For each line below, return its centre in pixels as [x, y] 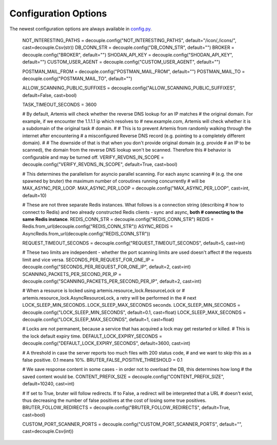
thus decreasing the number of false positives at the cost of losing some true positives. [114, 400]
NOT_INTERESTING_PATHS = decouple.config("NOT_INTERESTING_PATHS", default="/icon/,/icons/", [129, 40]
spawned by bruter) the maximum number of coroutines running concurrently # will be [114, 181]
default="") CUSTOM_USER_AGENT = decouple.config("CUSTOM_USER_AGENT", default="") [121, 62]
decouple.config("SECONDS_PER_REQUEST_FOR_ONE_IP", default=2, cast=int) [106, 267]
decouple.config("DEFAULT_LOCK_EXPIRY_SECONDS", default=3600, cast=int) [106, 343]
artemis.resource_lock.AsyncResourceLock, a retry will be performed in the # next [110, 298]
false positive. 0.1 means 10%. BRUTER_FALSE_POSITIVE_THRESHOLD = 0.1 [103, 360]
